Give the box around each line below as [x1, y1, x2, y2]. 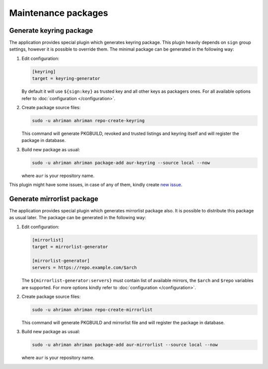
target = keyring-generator [32, 76, 100, 81]
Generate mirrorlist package [9, 194, 99, 203]
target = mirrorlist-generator [32, 244, 109, 250]
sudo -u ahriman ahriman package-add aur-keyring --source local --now [32, 160, 210, 166]
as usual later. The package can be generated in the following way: [9, 215, 146, 221]
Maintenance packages [9, 7, 109, 18]
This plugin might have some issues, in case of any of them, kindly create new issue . [9, 182, 183, 188]
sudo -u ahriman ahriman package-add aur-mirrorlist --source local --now [32, 342, 218, 348]
